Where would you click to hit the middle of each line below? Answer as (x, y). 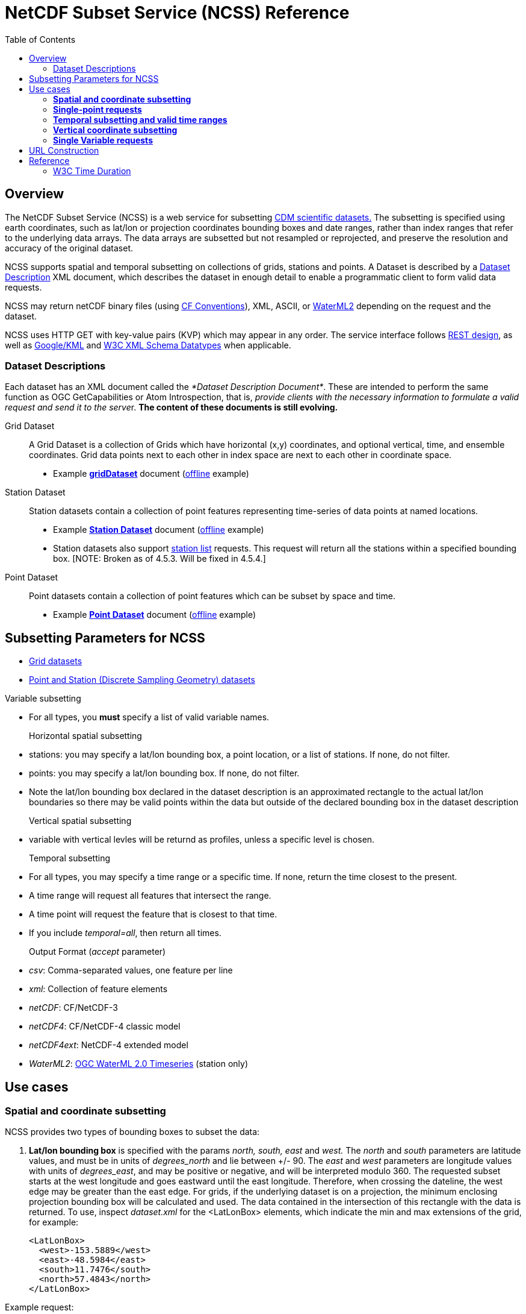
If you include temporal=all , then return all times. (125, 933)
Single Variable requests (103, 140)
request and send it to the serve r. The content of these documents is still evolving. (172, 407)
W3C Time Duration (92, 171)
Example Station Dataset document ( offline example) (159, 530)
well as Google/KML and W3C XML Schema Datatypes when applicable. (148, 345)
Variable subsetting (43, 699)
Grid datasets (56, 661)
